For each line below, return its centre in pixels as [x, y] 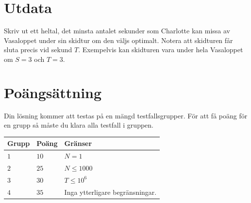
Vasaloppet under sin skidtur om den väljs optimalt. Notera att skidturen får [118, 40]
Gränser [78, 143]
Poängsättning [53, 92]
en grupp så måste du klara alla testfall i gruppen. [79, 125]
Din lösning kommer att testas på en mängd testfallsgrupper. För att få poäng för [126, 115]
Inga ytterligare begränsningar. [110, 192]
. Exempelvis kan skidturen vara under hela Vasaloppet [161, 50]
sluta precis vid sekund [38, 50]
